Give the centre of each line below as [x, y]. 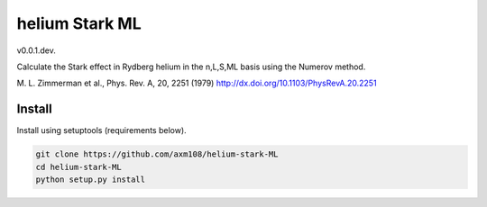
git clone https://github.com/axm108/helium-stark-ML [157, 154]
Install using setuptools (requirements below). [101, 130]
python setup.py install [91, 180]
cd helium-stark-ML [78, 167]
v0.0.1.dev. [36, 50]
